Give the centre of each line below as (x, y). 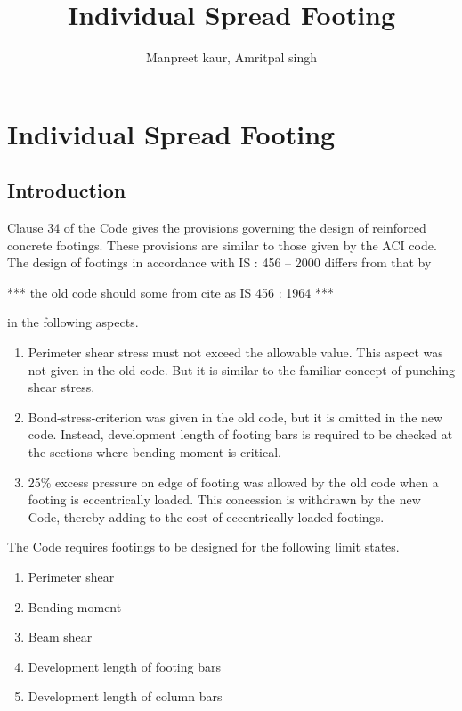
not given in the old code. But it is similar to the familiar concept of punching (241, 369)
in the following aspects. (73, 322)
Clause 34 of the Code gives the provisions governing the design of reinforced (217, 228)
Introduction (67, 190)
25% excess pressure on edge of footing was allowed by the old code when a (233, 482)
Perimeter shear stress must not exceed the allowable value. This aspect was (235, 352)
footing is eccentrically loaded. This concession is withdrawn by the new (224, 499)
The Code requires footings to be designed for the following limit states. (203, 547)
